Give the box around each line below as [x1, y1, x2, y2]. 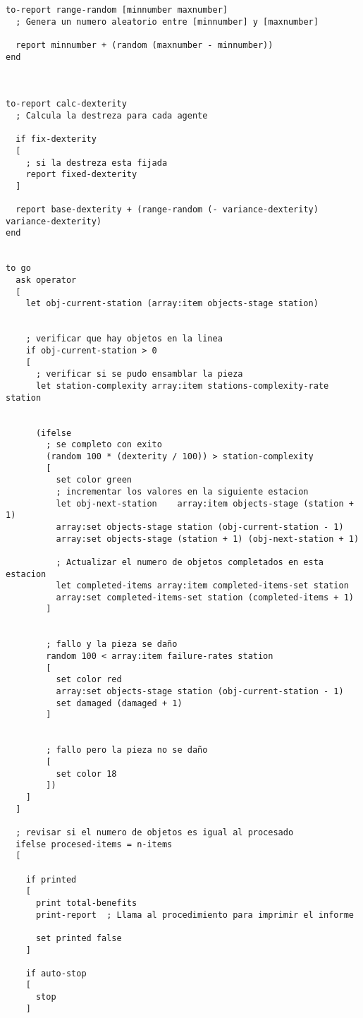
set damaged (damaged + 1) [56, 698, 183, 708]
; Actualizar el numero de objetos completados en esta [56, 557, 324, 567]
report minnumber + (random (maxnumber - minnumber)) [16, 40, 273, 50]
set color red [56, 674, 122, 685]
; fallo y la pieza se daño [46, 639, 178, 650]
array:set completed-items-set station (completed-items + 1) [56, 592, 354, 602]
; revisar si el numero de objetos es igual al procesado [16, 827, 294, 837]
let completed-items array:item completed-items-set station [56, 581, 349, 591]
